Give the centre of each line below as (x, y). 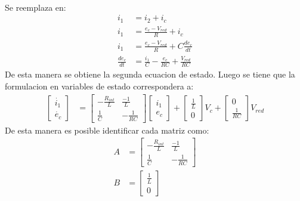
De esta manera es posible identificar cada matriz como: (107, 130)
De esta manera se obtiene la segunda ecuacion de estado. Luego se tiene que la (150, 74)
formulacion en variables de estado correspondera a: (99, 86)
